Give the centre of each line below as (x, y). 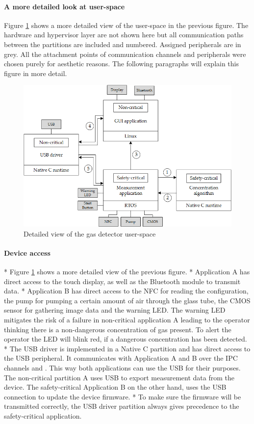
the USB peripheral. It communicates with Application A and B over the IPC (121, 358)
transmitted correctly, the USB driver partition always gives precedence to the (122, 406)
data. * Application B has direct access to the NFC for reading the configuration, (126, 291)
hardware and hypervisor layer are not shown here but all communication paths (124, 35)
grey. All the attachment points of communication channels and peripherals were (125, 54)
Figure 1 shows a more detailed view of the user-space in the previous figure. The (126, 25)
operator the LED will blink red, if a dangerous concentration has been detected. (126, 339)
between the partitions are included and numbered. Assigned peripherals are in (123, 44)
